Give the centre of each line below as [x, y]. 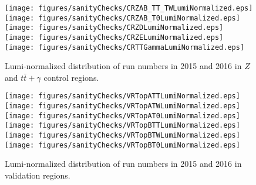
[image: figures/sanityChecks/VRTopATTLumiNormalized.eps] [122, 96]
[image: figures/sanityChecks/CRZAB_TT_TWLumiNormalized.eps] [129, 8]
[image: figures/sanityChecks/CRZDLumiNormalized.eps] [114, 28]
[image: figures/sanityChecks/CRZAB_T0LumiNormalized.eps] [122, 18]
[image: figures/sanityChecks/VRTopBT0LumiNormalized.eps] [122, 145]
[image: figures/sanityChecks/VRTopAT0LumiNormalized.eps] [122, 116]
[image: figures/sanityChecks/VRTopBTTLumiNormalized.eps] [122, 126]
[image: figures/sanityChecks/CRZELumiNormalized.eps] [114, 37]
